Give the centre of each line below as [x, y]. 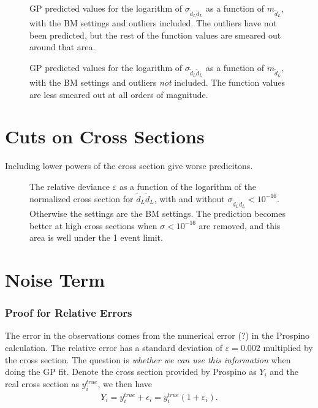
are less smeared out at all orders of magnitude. [119, 94]
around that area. [62, 47]
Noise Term [55, 279]
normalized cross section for [81, 198]
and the [284, 372]
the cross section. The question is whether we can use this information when [148, 359]
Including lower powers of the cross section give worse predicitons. [129, 166]
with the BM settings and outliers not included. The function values [157, 82]
